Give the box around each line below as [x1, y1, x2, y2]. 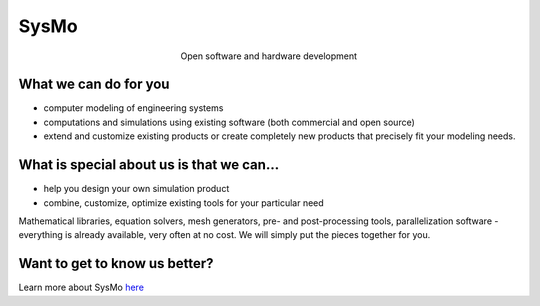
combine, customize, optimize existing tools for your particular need [43, 196, 324, 209]
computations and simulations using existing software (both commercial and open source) [43, 116, 415, 128]
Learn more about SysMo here [18, 281, 145, 294]
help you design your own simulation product [43, 183, 230, 195]
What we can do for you [18, 76, 170, 93]
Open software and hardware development [180, 50, 358, 62]
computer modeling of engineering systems [43, 102, 224, 114]
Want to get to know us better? [18, 255, 214, 272]
